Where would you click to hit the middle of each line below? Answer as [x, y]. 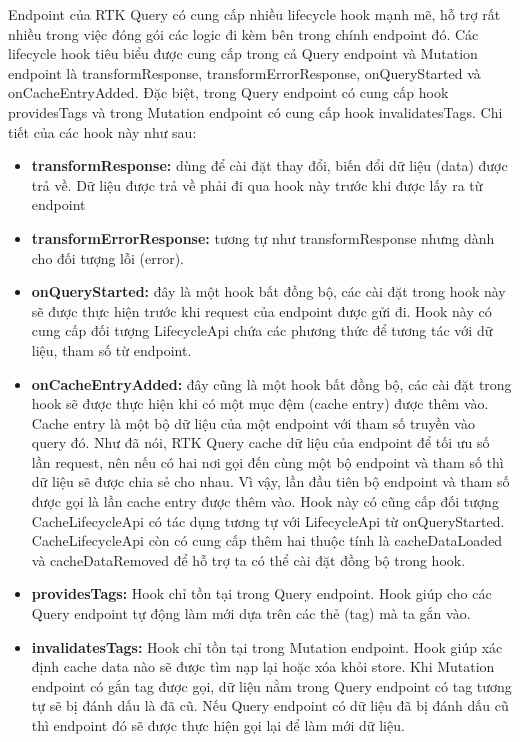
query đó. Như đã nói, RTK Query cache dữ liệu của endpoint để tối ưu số [260, 442]
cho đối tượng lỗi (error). [107, 257]
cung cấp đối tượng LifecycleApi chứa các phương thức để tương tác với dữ [262, 330]
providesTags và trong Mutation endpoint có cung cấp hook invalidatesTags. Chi [255, 111]
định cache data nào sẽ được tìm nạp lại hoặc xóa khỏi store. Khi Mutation [263, 666]
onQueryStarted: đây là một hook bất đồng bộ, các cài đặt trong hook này [268, 291]
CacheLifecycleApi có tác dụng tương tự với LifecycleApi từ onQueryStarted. [268, 520]
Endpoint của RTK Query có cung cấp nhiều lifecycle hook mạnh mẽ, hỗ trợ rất [254, 14]
